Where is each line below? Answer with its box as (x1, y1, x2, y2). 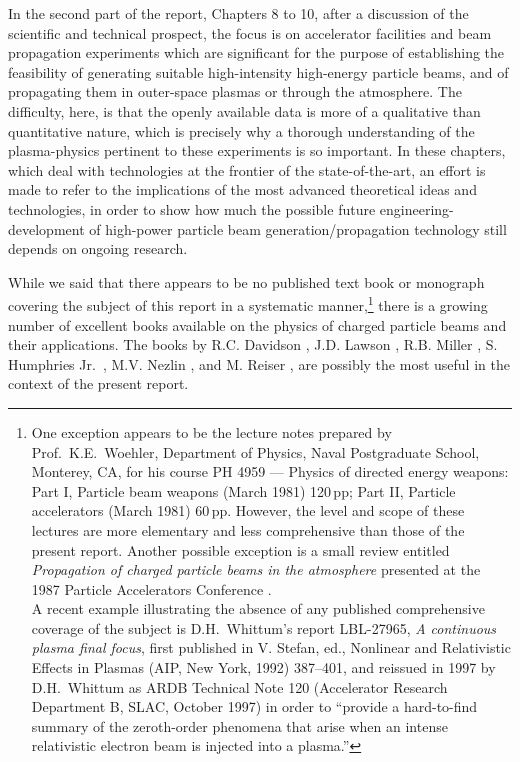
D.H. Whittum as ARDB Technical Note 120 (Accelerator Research (31, 676, 448, 697)
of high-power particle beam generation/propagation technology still (89, 218, 507, 239)
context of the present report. (8, 373, 189, 394)
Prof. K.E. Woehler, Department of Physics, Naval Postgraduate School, (31, 441, 480, 462)
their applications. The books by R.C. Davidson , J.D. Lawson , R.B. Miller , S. (8, 334, 498, 355)
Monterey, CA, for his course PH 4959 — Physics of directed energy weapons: (31, 461, 509, 482)
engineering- (379, 198, 454, 219)
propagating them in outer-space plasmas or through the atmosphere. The (8, 81, 462, 102)
